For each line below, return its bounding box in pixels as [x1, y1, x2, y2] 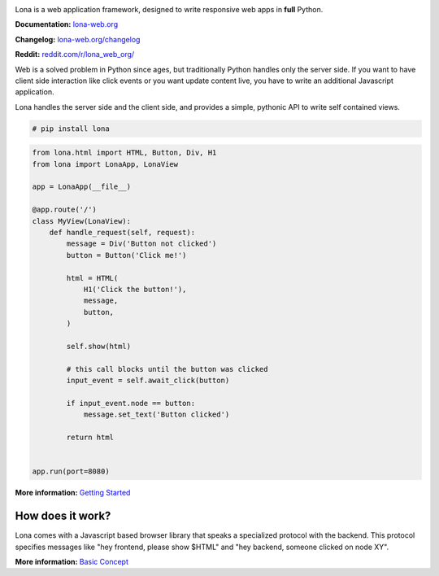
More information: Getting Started [15, 488, 131, 498]
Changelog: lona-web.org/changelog [15, 34, 141, 44]
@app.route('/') [32, 205, 98, 215]
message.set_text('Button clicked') [83, 410, 230, 419]
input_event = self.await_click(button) [66, 376, 230, 386]
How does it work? [15, 509, 111, 523]
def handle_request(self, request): [49, 228, 195, 238]
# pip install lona [32, 124, 110, 133]
